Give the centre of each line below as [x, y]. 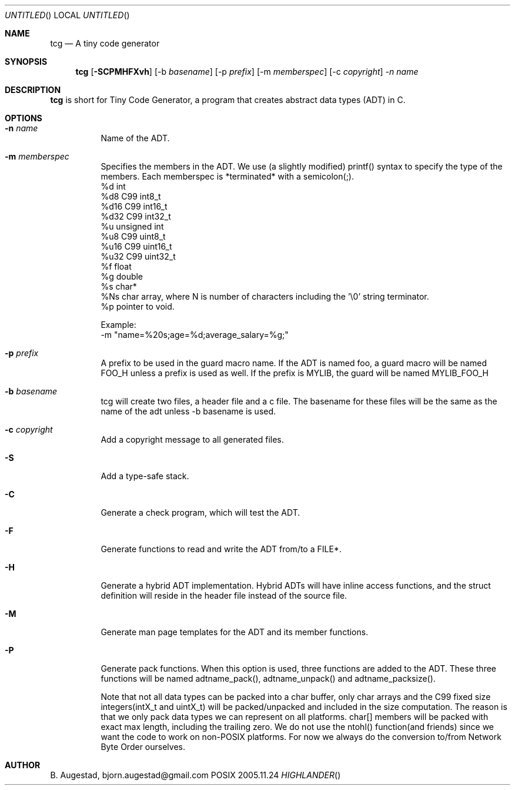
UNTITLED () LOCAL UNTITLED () [67, 15]
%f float [116, 266]
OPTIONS [24, 118]
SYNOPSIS [26, 62]
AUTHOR [23, 765]
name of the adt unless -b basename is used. [188, 411]
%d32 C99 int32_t [136, 216]
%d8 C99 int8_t [131, 196]
